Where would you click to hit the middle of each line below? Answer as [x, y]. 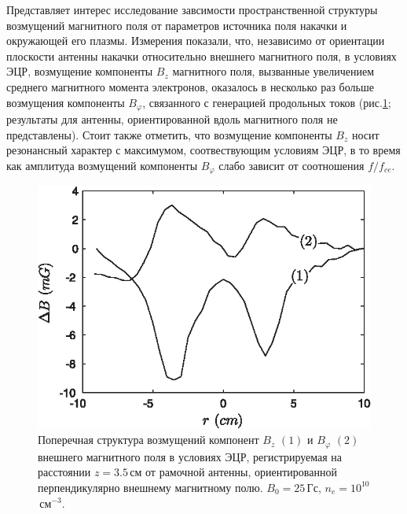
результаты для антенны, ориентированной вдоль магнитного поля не [172, 119]
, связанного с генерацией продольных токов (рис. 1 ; [267, 102]
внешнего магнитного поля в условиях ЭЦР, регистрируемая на [190, 456]
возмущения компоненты [66, 102]
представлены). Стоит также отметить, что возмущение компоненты [169, 134]
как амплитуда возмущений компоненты [102, 165]
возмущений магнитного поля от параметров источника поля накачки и [177, 25]
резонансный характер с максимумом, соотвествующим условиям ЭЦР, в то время [203, 150]
